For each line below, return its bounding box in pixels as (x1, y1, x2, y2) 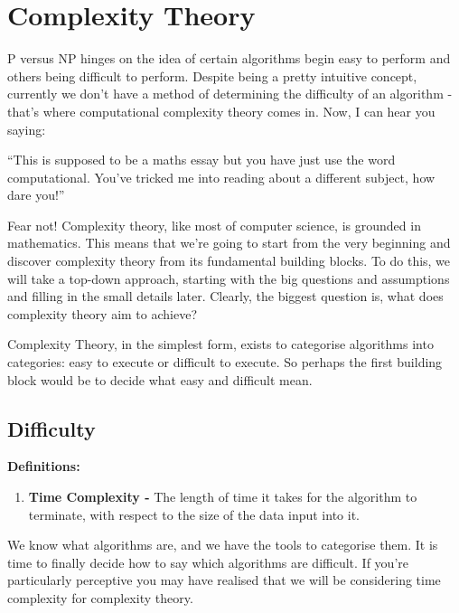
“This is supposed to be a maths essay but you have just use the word (7, 150, 396, 169)
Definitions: (7, 457, 80, 476)
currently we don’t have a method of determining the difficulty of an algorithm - (7, 84, 453, 103)
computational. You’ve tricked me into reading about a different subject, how (7, 167, 436, 186)
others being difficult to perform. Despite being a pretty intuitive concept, (7, 66, 417, 85)
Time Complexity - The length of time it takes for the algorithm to (28, 487, 417, 506)
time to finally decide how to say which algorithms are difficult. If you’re (7, 552, 408, 571)
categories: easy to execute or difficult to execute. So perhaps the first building (7, 353, 443, 372)
